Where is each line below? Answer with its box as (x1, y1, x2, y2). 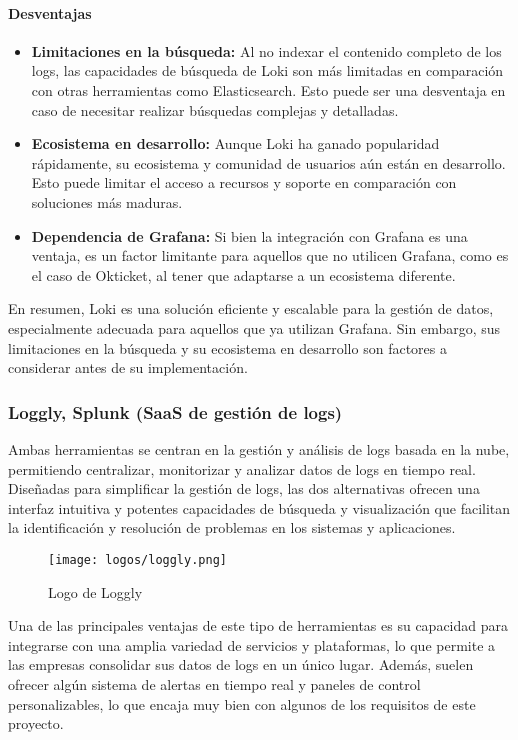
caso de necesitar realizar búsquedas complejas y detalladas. (31, 99, 399, 120)
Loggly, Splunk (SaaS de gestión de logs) (8, 399, 343, 424)
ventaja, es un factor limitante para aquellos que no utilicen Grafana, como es (31, 245, 509, 266)
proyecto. (8, 713, 64, 734)
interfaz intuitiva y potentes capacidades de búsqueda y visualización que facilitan (8, 497, 511, 518)
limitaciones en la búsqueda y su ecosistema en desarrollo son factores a (8, 337, 447, 358)
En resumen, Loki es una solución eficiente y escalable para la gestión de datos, (8, 298, 494, 319)
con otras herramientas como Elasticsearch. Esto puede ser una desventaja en (31, 79, 506, 100)
